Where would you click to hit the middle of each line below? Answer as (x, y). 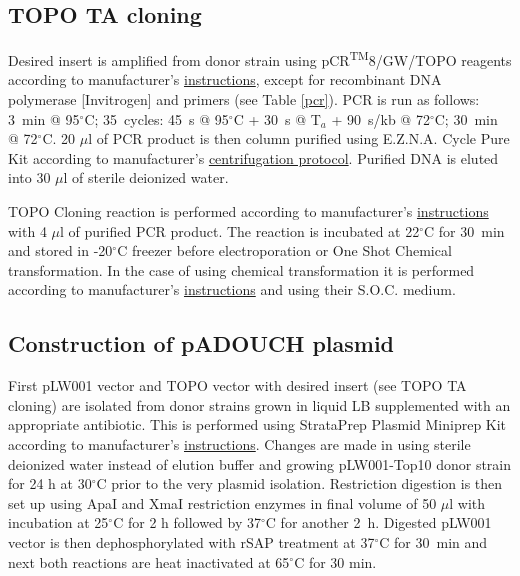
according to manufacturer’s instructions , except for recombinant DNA (225, 79)
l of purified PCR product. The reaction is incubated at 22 (240, 230)
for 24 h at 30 (50, 483)
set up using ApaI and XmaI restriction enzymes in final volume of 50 (222, 502)
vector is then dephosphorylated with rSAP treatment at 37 (191, 541)
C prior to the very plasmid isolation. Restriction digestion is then (299, 483)
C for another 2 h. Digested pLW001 (378, 522)
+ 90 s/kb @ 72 (380, 118)
